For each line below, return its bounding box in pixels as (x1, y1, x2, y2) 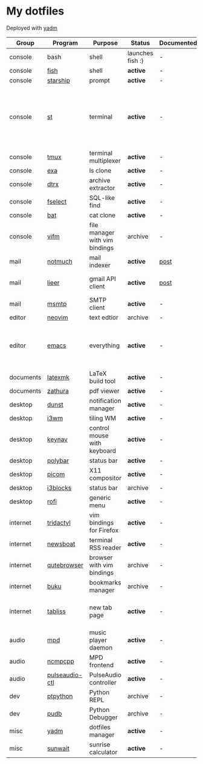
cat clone (89, 211, 116, 219)
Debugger (89, 713, 118, 722)
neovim (47, 313, 68, 322)
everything (89, 341, 120, 350)
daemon (89, 643, 113, 652)
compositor (89, 474, 122, 482)
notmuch (47, 257, 72, 265)
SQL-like (89, 193, 115, 202)
